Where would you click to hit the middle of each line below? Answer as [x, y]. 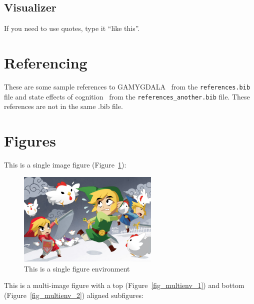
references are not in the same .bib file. [63, 106]
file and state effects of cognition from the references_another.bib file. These [127, 96]
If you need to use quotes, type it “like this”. [72, 28]
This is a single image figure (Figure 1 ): [65, 164]
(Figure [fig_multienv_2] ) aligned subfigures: [74, 295]
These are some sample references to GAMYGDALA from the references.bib [127, 86]
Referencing [46, 62]
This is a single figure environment [77, 268]
